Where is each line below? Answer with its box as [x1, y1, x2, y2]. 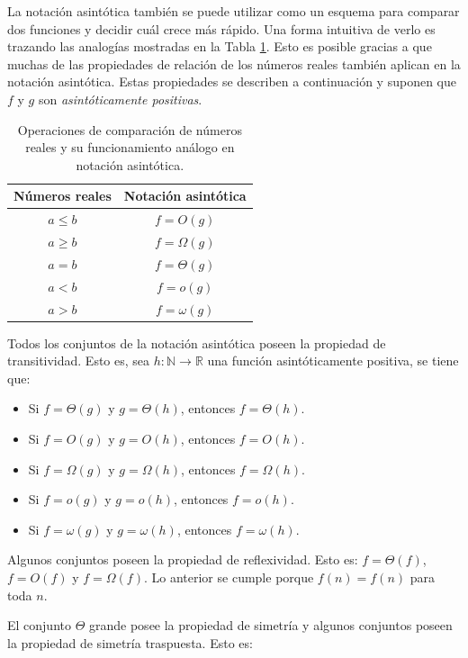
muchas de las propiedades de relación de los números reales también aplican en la [7, 54, 461, 73]
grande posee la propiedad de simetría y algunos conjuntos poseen [89, 616, 453, 635]
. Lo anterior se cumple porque [143, 568, 314, 586]
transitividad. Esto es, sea [7, 351, 150, 370]
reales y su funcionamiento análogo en [25, 138, 235, 157]
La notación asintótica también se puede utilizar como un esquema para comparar [7, 2, 460, 20]
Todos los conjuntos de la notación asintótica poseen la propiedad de [7, 333, 386, 352]
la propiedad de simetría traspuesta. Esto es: [7, 633, 253, 652]
